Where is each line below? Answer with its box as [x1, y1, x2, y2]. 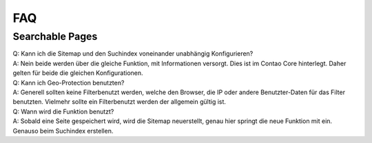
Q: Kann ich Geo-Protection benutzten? [12, 78, 125, 87]
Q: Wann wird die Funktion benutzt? [12, 107, 114, 115]
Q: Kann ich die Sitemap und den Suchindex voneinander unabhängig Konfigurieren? [12, 49, 254, 58]
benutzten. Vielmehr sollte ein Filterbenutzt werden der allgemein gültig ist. [12, 98, 227, 106]
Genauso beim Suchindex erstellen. [12, 126, 114, 135]
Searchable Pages [12, 30, 98, 43]
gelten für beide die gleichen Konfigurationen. [12, 69, 144, 77]
